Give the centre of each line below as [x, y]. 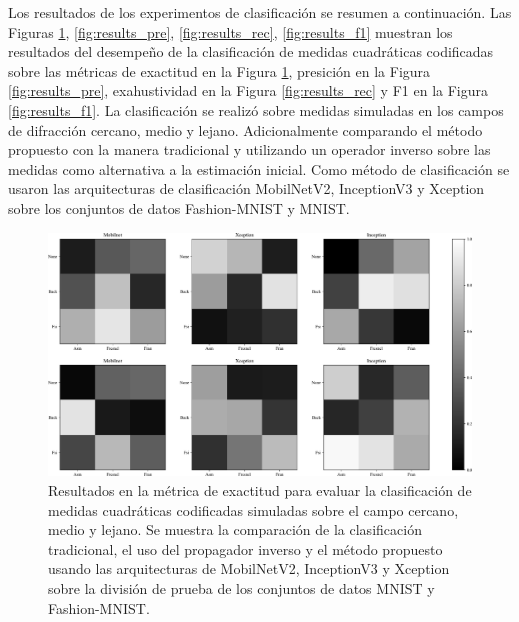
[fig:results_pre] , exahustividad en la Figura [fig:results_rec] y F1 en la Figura [248, 90]
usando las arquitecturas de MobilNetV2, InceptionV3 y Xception [249, 568]
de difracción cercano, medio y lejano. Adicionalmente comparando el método [245, 129]
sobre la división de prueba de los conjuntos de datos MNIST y [241, 587]
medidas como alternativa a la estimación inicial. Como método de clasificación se [259, 168]
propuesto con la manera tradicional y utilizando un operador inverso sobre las [249, 149]
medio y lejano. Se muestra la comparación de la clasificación [235, 529]
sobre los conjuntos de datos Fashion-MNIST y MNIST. [179, 207]
